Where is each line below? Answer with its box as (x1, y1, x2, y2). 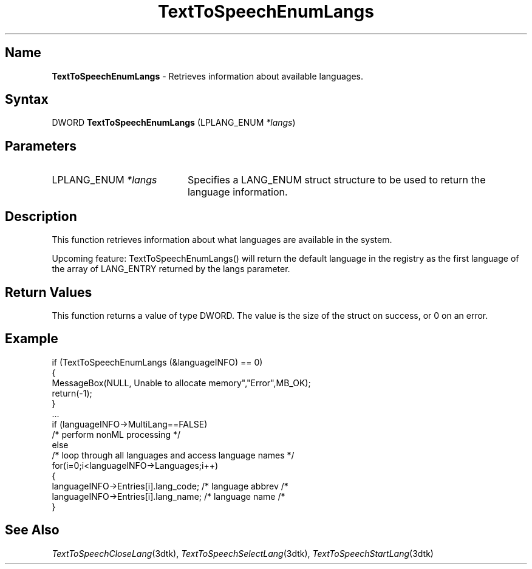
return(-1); (52, 387, 92, 398)
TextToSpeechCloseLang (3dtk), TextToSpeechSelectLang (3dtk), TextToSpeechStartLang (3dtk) (52, 548, 434, 559)
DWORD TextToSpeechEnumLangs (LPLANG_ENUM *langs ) (52, 117, 296, 128)
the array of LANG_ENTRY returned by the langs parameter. (52, 264, 290, 274)
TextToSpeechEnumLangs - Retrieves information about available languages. (52, 70, 364, 81)
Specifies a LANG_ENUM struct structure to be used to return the (187, 174, 486, 186)
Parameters (5, 138, 77, 154)
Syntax (5, 92, 49, 107)
